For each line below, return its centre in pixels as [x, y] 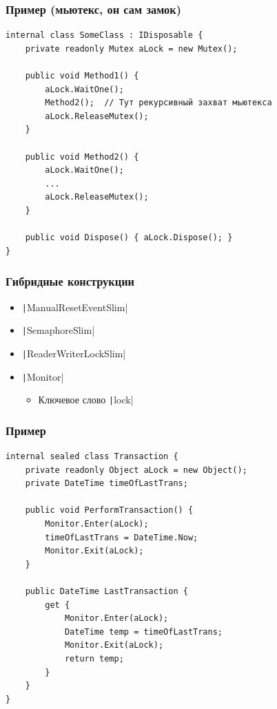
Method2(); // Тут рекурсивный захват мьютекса [158, 103]
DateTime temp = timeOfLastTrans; [143, 632]
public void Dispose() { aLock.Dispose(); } [129, 238]
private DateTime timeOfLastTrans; [106, 484]
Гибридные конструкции [70, 281]
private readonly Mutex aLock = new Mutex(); [131, 49]
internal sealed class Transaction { [92, 457]
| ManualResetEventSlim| [75, 307]
